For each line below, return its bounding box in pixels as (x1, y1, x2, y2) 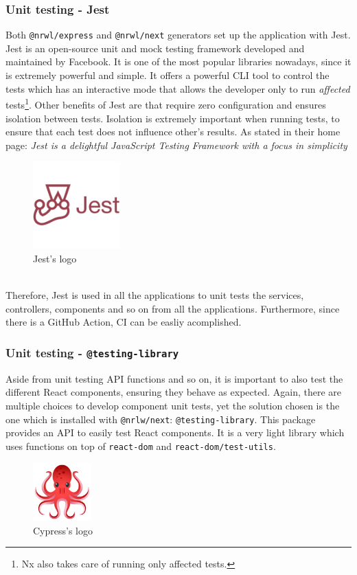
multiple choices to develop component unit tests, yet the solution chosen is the (5, 398, 340, 412)
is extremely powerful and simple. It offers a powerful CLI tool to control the (5, 68, 330, 82)
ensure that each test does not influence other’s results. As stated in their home (5, 124, 341, 139)
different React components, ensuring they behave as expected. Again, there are (5, 385, 341, 399)
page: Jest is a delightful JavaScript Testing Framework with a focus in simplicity (5, 137, 347, 152)
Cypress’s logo (33, 523, 93, 537)
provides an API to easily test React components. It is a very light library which (5, 425, 345, 440)
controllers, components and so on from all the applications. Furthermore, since (5, 301, 340, 315)
